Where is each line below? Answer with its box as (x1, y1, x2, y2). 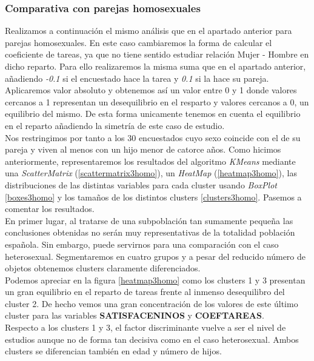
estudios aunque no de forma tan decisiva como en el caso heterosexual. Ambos (5, 333, 299, 345)
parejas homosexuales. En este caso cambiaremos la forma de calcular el (5, 36, 272, 48)
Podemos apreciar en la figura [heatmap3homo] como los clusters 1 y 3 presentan (5, 273, 306, 286)
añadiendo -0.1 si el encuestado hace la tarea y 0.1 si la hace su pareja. (5, 71, 269, 84)
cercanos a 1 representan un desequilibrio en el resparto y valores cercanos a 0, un (5, 95, 309, 108)
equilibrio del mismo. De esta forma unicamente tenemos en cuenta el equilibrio (5, 107, 301, 120)
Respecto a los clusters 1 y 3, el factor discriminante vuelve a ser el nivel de (5, 321, 286, 334)
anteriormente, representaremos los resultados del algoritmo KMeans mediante (5, 154, 296, 167)
